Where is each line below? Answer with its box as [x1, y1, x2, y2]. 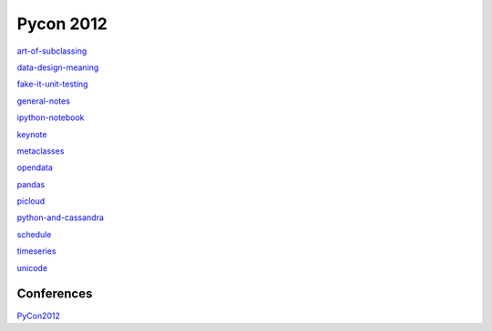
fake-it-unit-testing [16, 78, 88, 90]
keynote [16, 128, 47, 140]
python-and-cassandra [16, 212, 105, 223]
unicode [16, 262, 48, 273]
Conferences [16, 286, 93, 302]
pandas [16, 178, 46, 190]
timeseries [16, 246, 56, 256]
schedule [16, 228, 52, 240]
